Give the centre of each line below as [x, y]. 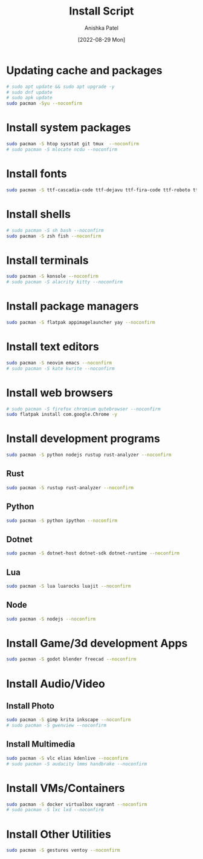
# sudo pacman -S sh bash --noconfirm [55, 230]
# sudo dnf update [29, 92]
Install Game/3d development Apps [97, 643]
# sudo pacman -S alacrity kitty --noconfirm [64, 282]
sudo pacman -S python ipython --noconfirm [62, 521]
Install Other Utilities [59, 834]
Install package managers [72, 306]
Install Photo [30, 706]
